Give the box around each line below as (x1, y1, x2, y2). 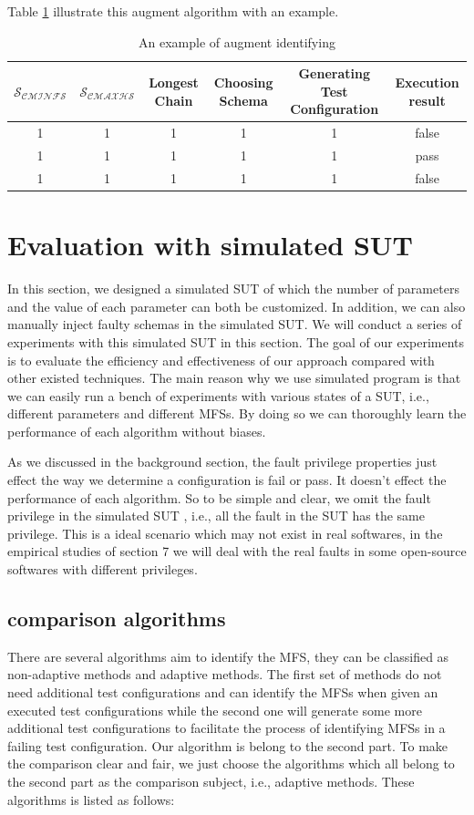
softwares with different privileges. (7, 560, 198, 579)
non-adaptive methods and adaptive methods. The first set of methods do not (7, 665, 442, 684)
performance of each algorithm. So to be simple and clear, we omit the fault (7, 488, 431, 507)
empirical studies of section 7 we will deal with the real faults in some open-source (7, 542, 467, 561)
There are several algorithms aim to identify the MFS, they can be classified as (7, 646, 449, 665)
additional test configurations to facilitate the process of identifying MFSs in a (7, 718, 446, 738)
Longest (149, 72, 199, 91)
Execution (395, 72, 459, 91)
